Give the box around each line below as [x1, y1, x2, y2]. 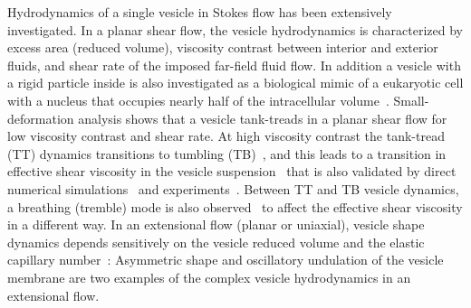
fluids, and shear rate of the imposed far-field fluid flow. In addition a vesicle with [7, 55, 461, 74]
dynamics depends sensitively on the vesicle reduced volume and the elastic [7, 232, 425, 251]
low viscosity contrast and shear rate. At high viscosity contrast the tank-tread [7, 126, 445, 145]
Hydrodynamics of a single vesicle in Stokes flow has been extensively [7, 3, 392, 21]
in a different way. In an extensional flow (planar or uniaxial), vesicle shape [7, 215, 425, 234]
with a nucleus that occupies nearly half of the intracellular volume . [7, 90, 389, 109]
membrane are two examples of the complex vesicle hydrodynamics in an [7, 267, 411, 286]
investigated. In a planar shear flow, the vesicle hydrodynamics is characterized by [7, 20, 464, 39]
